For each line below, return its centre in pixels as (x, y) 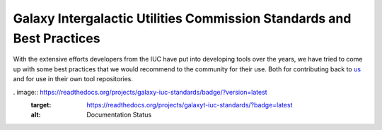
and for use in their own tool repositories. (73, 79)
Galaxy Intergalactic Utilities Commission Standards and (182, 18)
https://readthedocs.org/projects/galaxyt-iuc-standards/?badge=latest (190, 105)
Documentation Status (119, 115)
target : (41, 105)
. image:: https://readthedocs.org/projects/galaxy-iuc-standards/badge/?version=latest (140, 92)
